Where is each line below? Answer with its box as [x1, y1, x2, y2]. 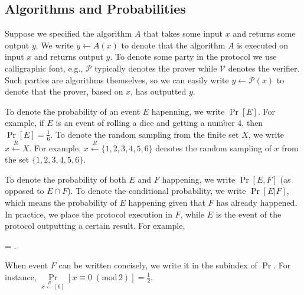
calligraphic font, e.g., [5, 61, 83, 74]
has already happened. [216, 196, 298, 208]
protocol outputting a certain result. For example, [5, 219, 185, 232]
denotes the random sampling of [155, 141, 272, 154]
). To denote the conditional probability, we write [67, 184, 246, 197]
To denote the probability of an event [5, 105, 140, 117]
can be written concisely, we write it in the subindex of [58, 259, 257, 271]
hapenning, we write [151, 105, 225, 117]
